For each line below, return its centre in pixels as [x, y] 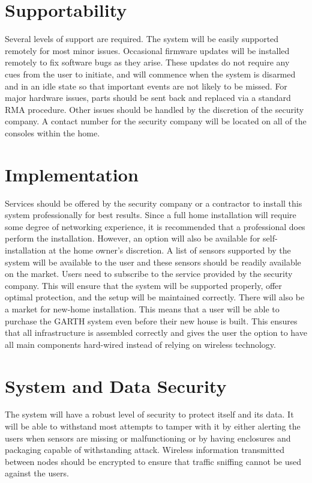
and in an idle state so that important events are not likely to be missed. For [146, 86]
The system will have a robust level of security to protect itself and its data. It [149, 414]
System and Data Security [116, 385]
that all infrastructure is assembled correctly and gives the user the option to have [156, 333]
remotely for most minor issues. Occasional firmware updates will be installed [147, 50]
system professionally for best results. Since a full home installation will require [151, 215]
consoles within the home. [52, 132]
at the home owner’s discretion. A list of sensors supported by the [170, 250]
